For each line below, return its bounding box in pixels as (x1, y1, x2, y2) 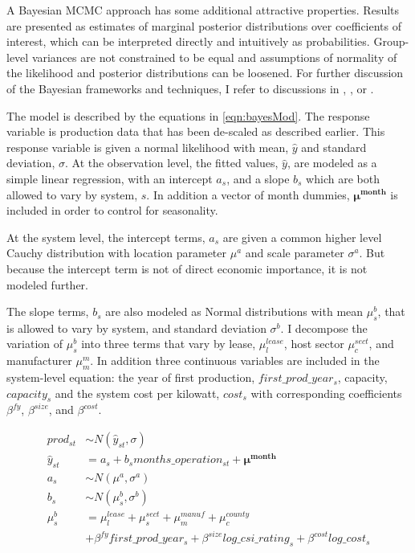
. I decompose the (280, 319, 368, 336)
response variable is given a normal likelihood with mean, (6, 138, 289, 155)
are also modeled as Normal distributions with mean (105, 303, 364, 320)
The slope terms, (6, 303, 89, 320)
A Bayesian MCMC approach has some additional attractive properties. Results (6, 2, 400, 18)
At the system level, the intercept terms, (6, 228, 205, 245)
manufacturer (6, 352, 72, 369)
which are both (306, 170, 380, 186)
